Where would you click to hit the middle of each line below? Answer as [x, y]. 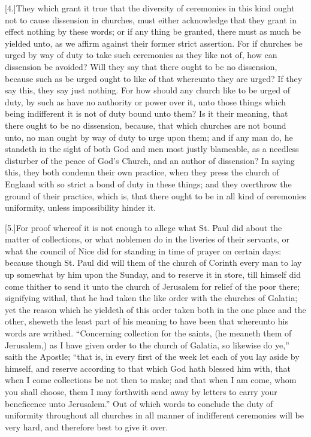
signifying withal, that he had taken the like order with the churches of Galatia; [151, 298]
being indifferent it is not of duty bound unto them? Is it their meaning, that [147, 113]
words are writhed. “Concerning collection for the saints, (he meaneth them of [148, 333]
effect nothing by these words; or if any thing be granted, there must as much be [153, 31]
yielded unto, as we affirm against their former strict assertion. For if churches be [154, 43]
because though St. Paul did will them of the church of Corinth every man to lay [153, 262]
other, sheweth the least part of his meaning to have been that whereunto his [147, 321]
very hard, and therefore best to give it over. [87, 427]
